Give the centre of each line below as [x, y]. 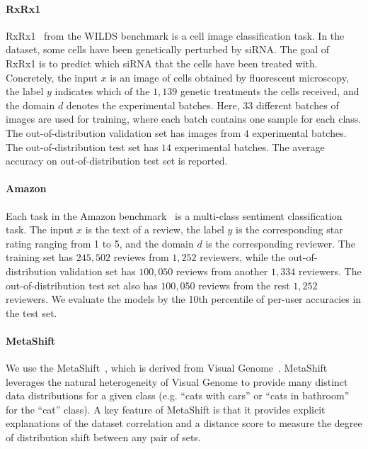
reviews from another [222, 271]
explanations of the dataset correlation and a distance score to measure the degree [184, 423]
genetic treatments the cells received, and [270, 91]
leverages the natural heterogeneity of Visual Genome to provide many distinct [177, 381]
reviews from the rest [244, 285]
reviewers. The [330, 271]
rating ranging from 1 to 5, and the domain [100, 243]
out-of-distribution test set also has [82, 285]
